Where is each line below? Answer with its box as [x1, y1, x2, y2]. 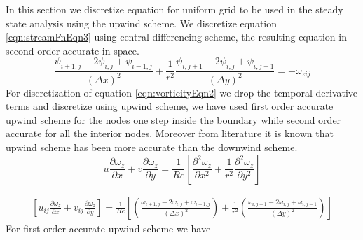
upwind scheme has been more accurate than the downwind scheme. [6, 139, 298, 154]
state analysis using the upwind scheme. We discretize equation [6, 15, 278, 30]
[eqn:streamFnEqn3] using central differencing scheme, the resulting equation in [6, 29, 347, 44]
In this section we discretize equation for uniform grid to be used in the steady [6, 2, 343, 16]
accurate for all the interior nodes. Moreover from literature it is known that [6, 126, 334, 141]
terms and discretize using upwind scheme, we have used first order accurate [6, 99, 334, 113]
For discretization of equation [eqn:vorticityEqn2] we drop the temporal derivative [6, 85, 358, 99]
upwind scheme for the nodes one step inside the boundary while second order [6, 112, 341, 127]
